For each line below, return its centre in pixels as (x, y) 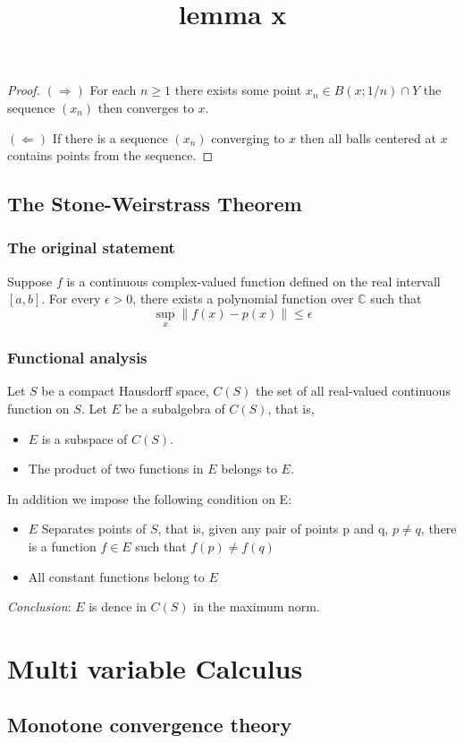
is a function (62, 546)
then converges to (146, 107)
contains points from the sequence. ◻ (110, 155)
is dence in (118, 606)
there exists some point (238, 90)
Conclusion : (39, 606)
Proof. (24, 90)
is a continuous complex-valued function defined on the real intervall (253, 281)
